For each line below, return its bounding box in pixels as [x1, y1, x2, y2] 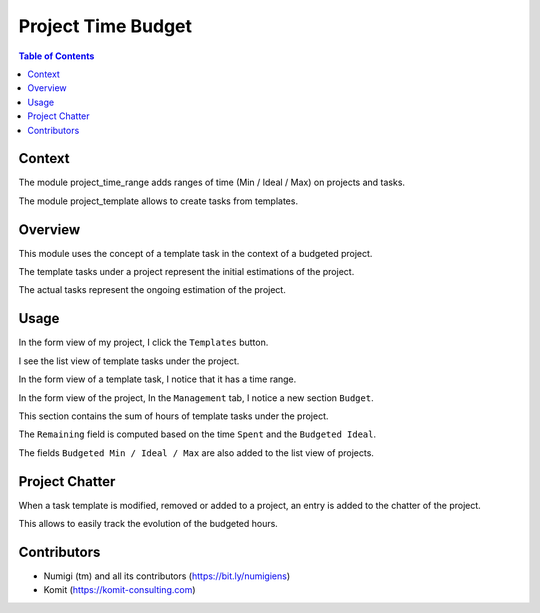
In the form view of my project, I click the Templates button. [18, 336, 269, 349]
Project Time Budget [18, 15, 193, 37]
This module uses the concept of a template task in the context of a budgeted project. [18, 247, 373, 259]
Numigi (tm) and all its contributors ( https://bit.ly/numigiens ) [43, 570, 291, 582]
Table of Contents [18, 50, 95, 62]
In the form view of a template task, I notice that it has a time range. [18, 373, 297, 385]
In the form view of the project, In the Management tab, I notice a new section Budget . [18, 391, 374, 404]
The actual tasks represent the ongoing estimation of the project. [18, 284, 287, 296]
